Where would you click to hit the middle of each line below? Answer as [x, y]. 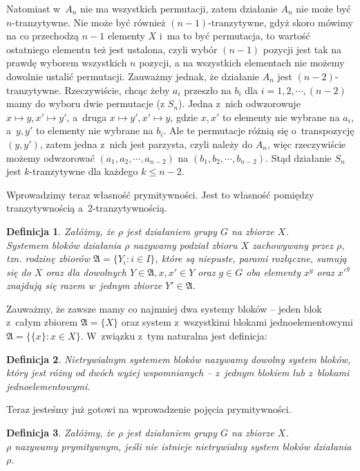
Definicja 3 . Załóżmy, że [60, 433]
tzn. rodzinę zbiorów [48, 258]
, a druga [87, 117]
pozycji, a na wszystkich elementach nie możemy [242, 63]
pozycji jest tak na [302, 49]
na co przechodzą [43, 36]
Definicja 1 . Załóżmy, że [60, 231]
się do [19, 271]
